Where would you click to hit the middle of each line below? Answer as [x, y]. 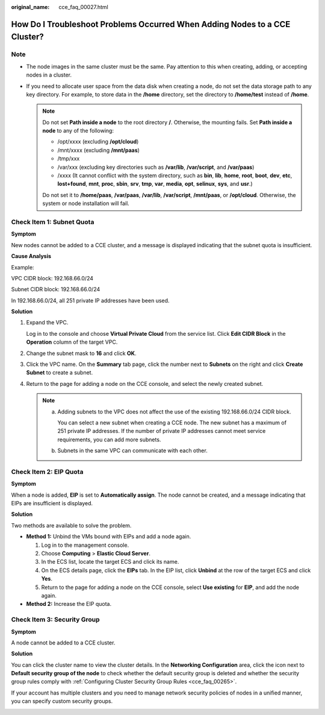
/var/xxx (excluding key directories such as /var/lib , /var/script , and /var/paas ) [156, 167]
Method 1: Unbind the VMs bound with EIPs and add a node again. [109, 537]
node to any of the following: [78, 131]
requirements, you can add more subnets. [109, 439]
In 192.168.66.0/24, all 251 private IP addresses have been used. [90, 300]
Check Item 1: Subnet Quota [53, 222]
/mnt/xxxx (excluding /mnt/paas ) [98, 150]
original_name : [30, 7]
